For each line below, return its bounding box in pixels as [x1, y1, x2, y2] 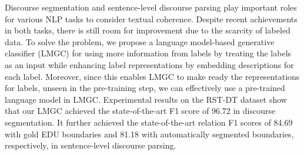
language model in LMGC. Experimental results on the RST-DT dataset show [5, 93, 287, 105]
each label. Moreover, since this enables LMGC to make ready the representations [5, 70, 300, 82]
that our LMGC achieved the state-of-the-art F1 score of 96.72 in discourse [5, 105, 276, 117]
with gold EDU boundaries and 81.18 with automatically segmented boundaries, [5, 127, 294, 140]
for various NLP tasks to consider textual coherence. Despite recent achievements [5, 12, 298, 25]
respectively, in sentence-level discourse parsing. [5, 139, 176, 151]
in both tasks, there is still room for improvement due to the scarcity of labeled [5, 24, 290, 36]
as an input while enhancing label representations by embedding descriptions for [5, 58, 294, 70]
